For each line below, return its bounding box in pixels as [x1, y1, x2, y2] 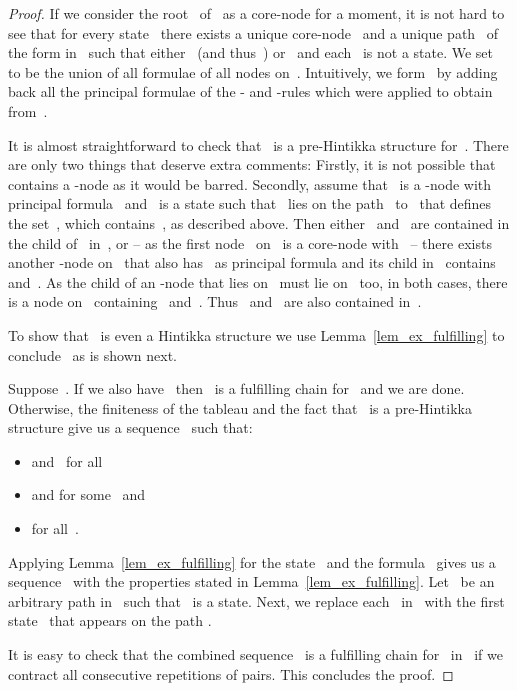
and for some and [31, 484, 146, 505]
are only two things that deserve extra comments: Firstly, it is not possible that [8, 154, 496, 175]
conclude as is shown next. [8, 344, 177, 365]
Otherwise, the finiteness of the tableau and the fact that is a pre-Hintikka [8, 397, 472, 418]
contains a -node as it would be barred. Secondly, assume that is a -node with [8, 173, 492, 194]
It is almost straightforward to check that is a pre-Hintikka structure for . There [8, 134, 509, 155]
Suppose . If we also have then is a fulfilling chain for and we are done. [8, 378, 465, 399]
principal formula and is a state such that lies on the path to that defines [8, 193, 492, 214]
